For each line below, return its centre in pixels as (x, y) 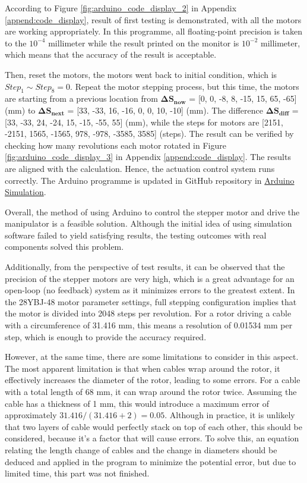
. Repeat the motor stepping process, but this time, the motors (185, 86)
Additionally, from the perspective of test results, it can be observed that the (145, 267)
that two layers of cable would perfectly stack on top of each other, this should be (153, 426)
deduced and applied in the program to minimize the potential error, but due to (151, 461)
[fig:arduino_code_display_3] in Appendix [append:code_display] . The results (148, 157)
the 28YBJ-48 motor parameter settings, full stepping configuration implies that (151, 301)
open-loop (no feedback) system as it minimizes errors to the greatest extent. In (150, 290)
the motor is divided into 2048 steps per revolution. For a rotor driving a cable (148, 313)
